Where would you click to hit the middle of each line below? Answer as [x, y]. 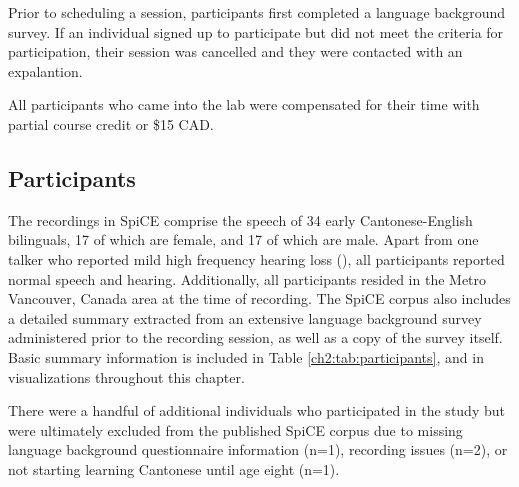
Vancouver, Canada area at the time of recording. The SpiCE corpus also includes [259, 298]
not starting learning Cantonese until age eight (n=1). [174, 468]
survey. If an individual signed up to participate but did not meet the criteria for [256, 31]
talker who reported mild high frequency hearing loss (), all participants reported [256, 258]
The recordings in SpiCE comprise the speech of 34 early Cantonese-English [240, 219]
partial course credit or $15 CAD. [111, 123]
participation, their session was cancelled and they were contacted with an [235, 51]
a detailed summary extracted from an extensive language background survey [245, 317]
